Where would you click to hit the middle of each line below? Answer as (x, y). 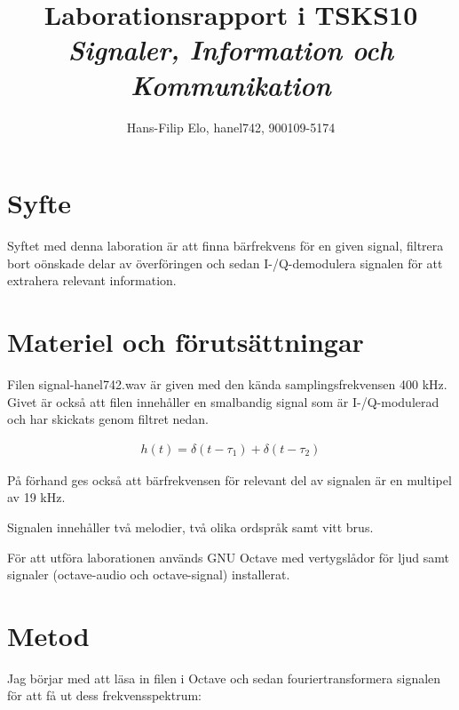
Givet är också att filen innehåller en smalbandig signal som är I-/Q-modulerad (223, 401)
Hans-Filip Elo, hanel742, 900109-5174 (231, 127)
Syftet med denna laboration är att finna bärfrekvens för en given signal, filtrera (226, 246)
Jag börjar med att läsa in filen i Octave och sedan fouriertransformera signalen (224, 678)
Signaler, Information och (231, 50)
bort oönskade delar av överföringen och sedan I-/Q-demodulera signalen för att (225, 263)
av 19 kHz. (36, 497)
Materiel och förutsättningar (186, 341)
